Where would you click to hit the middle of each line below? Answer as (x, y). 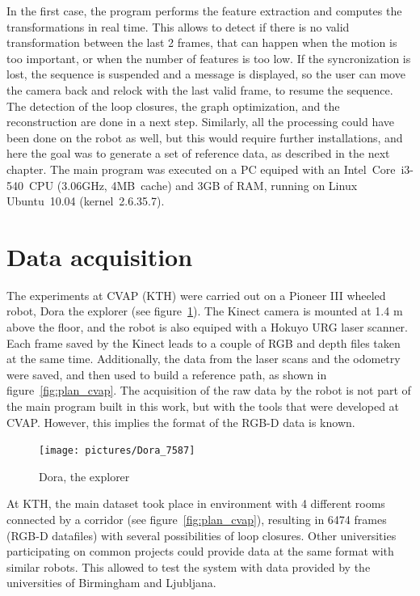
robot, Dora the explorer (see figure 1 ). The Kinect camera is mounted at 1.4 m (205, 311)
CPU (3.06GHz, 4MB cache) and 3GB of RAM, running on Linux (193, 185)
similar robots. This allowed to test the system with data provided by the (189, 566)
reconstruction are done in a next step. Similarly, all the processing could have (201, 122)
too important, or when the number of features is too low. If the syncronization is (209, 58)
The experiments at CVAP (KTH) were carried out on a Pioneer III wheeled (196, 295)
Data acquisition (100, 256)
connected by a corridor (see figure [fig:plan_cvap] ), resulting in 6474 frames (197, 520)
